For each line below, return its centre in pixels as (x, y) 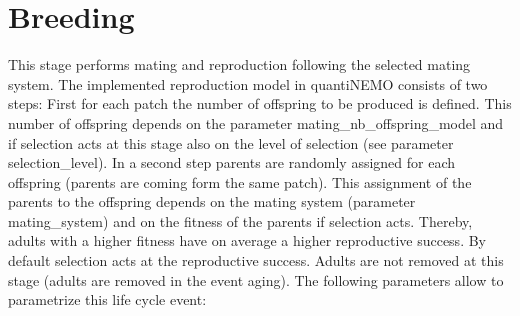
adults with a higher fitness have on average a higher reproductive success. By (247, 240)
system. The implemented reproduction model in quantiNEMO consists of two (248, 83)
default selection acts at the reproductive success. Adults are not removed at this (256, 260)
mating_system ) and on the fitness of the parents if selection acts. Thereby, (240, 220)
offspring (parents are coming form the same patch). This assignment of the (240, 181)
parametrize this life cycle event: (107, 299)
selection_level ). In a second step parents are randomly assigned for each (232, 162)
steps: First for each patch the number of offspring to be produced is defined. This (260, 103)
